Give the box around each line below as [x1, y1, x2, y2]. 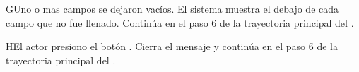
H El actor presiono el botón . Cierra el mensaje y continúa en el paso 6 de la [6, 39, 338, 54]
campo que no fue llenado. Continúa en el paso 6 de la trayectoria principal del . [6, 15, 354, 30]
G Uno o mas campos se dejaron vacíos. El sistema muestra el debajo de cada [6, 1, 339, 16]
